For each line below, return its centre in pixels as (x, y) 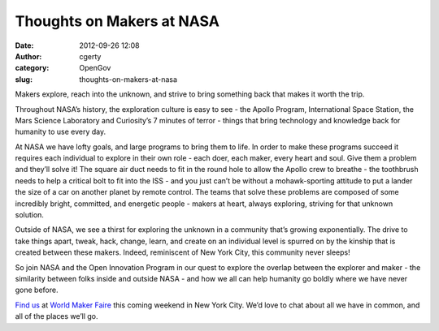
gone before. (37, 290)
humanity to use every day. (61, 132)
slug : (24, 79)
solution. (30, 215)
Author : (28, 56)
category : (32, 68)
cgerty (90, 56)
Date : (24, 45)
